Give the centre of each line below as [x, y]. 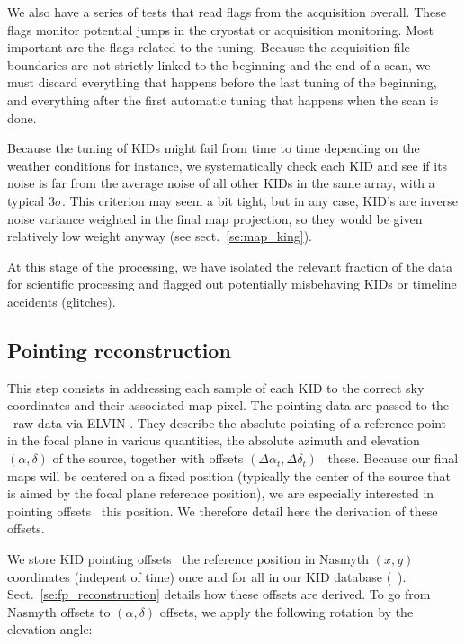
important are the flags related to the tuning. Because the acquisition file [209, 47]
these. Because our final [393, 458]
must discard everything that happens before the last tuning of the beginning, [222, 82]
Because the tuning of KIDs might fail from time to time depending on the [214, 148]
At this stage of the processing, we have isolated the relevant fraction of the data [230, 266]
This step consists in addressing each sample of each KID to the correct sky [216, 387]
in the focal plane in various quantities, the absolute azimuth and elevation [214, 440]
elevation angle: [50, 629]
